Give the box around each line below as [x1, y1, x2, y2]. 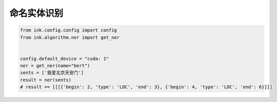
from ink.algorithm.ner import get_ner [20, 35, 120, 40]
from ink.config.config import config [20, 27, 117, 33]
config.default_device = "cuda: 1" [20, 56, 109, 61]
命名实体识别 [9, 8, 64, 19]
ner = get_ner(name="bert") [20, 63, 90, 69]
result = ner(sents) [20, 77, 71, 83]
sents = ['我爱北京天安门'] [20, 70, 84, 76]
